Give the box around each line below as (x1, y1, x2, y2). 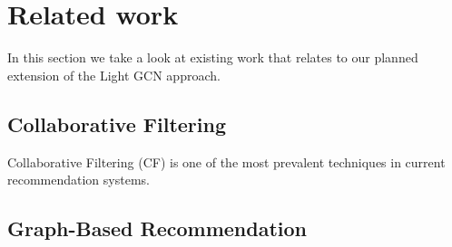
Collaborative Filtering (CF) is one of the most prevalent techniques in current (7, 152, 446, 171)
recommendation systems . (7, 170, 150, 189)
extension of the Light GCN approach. (7, 65, 221, 84)
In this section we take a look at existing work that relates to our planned (7, 48, 418, 67)
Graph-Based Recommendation (7, 214, 307, 242)
